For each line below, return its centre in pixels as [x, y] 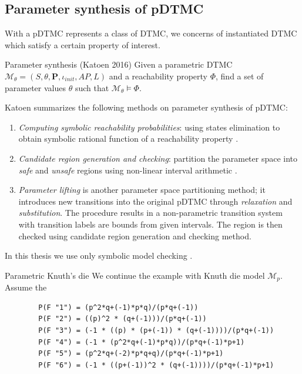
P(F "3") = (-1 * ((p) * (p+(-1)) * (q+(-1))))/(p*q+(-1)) [156, 330]
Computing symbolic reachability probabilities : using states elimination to [149, 127]
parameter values [35, 87]
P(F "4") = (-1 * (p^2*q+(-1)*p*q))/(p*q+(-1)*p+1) [142, 342]
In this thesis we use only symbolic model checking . [99, 256]
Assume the [26, 287]
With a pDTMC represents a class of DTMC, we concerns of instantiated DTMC [151, 33]
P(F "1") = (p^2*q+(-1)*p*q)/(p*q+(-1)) [118, 307]
